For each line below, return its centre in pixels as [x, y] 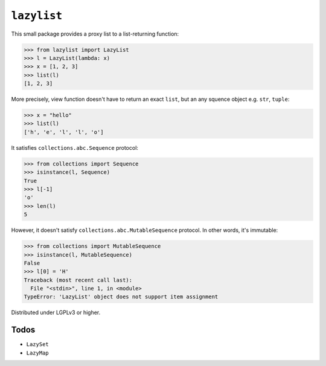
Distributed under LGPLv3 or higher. [56, 313]
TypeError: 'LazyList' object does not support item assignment [121, 297]
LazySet [38, 345]
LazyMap [38, 353]
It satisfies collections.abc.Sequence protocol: [75, 147]
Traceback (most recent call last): [78, 280]
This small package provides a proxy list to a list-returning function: [95, 34]
